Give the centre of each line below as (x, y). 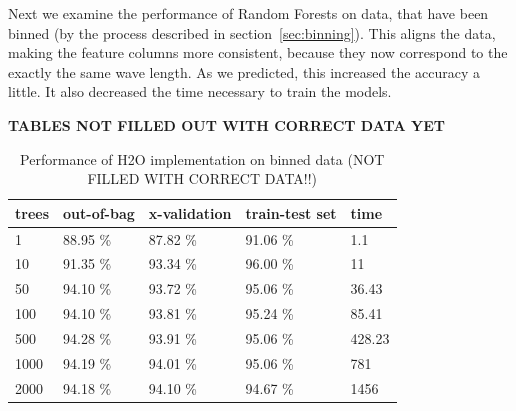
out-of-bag (99, 212)
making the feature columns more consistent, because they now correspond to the (258, 52)
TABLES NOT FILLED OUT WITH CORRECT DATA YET (226, 124)
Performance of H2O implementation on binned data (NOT (202, 158)
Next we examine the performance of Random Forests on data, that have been (248, 13)
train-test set (291, 212)
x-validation (190, 212)
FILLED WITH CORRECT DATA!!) (202, 178)
